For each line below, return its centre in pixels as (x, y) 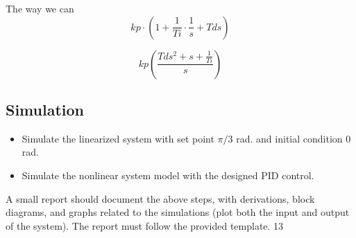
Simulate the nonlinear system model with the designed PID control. (168, 175)
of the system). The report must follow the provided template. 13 (145, 225)
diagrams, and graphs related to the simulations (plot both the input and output (178, 212)
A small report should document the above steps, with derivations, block (160, 198)
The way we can (40, 8)
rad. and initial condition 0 (294, 138)
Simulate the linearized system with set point (118, 138)
